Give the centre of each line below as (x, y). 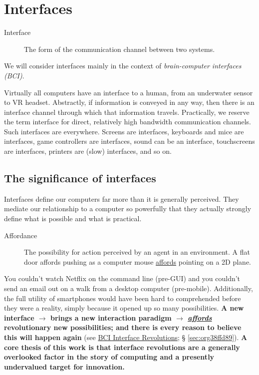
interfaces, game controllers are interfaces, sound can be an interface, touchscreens (129, 141)
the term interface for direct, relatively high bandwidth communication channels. (128, 122)
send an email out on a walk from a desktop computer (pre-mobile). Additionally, (129, 288)
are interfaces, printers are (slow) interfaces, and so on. (88, 151)
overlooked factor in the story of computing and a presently (109, 357)
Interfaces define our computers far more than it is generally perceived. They (122, 198)
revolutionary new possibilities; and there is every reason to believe (123, 327)
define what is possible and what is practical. (73, 218)
